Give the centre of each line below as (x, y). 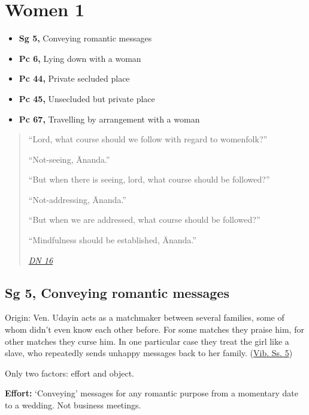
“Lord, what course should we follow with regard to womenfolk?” (148, 139)
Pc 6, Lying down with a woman (80, 58)
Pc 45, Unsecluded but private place (87, 98)
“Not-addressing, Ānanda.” (77, 199)
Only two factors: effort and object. (69, 373)
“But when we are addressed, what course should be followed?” (144, 220)
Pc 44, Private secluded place (74, 78)
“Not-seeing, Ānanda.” (69, 159)
